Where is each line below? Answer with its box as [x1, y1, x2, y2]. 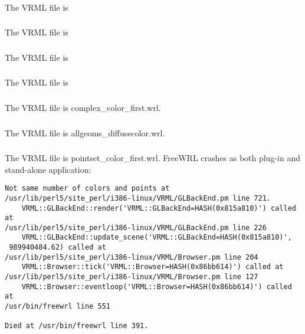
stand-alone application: [5, 163, 91, 175]
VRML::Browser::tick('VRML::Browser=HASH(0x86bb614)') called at [21, 263, 284, 271]
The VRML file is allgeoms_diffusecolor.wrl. [5, 126, 165, 139]
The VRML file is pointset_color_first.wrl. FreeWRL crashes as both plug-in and [5, 152, 300, 164]
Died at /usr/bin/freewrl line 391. [5, 322, 149, 330]
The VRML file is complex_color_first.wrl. [5, 101, 161, 113]
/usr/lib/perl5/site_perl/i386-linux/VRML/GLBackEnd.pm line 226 [5, 223, 267, 232]
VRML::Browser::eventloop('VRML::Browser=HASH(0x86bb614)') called [21, 282, 292, 291]
